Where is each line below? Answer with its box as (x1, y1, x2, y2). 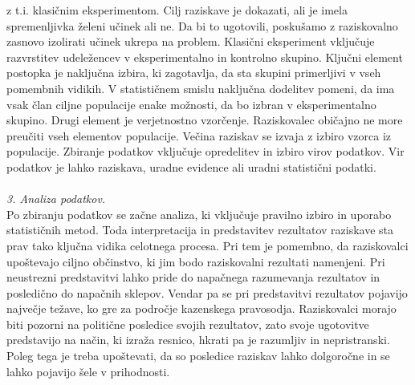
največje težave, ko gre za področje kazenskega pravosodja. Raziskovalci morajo (6, 300, 397, 317)
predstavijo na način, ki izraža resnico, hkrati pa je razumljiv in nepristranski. (6, 331, 390, 348)
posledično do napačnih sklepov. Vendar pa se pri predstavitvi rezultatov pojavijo (6, 284, 408, 301)
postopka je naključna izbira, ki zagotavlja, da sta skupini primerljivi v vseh (6, 64, 381, 81)
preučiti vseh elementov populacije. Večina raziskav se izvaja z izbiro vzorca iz (6, 127, 392, 144)
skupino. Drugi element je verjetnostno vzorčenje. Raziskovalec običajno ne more (6, 111, 403, 128)
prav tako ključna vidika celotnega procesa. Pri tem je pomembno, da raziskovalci (6, 237, 409, 253)
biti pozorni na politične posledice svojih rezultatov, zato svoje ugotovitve (6, 315, 369, 332)
